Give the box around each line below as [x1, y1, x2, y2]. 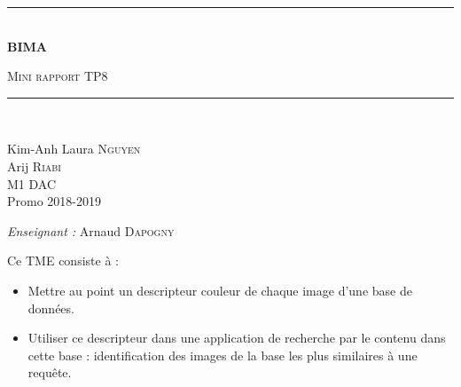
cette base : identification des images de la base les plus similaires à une [27, 345, 418, 364]
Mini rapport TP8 [7, 67, 108, 85]
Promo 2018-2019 [7, 192, 102, 210]
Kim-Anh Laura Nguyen [7, 139, 141, 158]
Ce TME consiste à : [7, 251, 119, 270]
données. [27, 298, 74, 317]
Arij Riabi [7, 156, 61, 175]
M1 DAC [7, 174, 57, 193]
